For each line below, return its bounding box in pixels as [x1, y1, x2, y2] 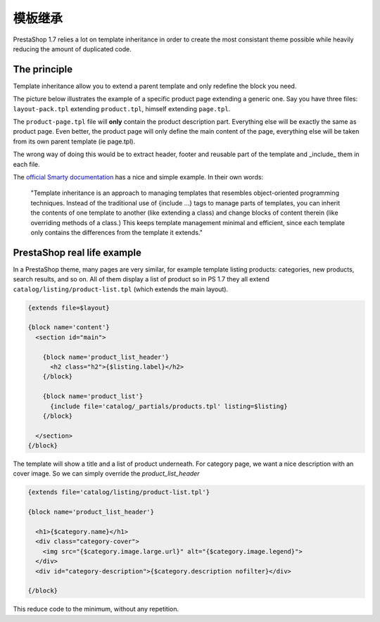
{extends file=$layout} [27, 303, 110, 312]
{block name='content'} [27, 324, 110, 331]
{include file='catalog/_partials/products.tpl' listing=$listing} [50, 402, 288, 410]
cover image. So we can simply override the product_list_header [13, 469, 200, 478]
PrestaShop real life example [13, 246, 142, 258]
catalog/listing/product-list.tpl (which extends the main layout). [13, 285, 229, 293]
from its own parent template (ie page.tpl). [13, 137, 136, 146]
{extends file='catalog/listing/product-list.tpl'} [27, 488, 210, 496]
